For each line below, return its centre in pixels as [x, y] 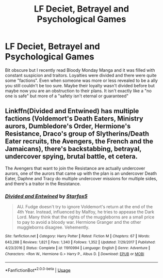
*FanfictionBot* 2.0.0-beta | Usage [38, 270]
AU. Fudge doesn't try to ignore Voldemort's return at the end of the [85, 207]
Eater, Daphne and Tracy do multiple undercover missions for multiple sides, [81, 178]
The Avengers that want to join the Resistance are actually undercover [75, 168]
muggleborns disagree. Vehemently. [53, 227]
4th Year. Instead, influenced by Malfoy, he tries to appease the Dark [85, 212]
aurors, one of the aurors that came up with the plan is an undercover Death [81, 173]
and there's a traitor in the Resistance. [43, 184]
